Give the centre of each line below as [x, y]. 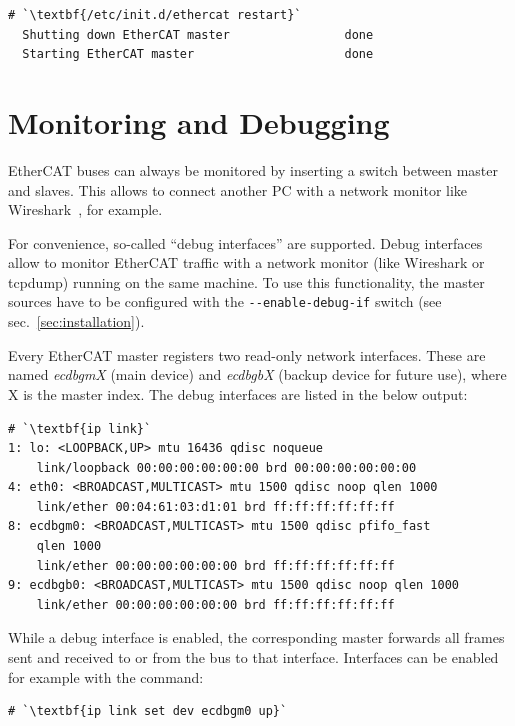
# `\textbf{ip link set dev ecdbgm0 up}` [148, 711]
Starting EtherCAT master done [198, 54]
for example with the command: [106, 676]
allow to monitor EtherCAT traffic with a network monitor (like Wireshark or [246, 262]
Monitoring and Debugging [199, 121]
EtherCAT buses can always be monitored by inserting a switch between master [253, 169]
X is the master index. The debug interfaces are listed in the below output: [238, 393]
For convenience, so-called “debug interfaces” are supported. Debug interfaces [245, 242]
